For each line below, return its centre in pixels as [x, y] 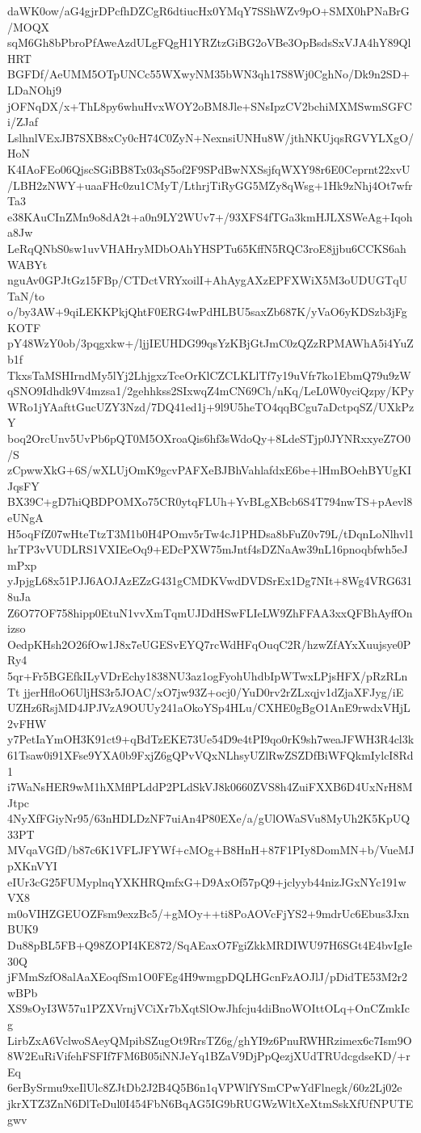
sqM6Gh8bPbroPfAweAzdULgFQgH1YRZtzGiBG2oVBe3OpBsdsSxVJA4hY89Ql [209, 42]
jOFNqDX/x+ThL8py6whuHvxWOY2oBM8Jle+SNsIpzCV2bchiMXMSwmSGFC [210, 105]
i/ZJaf [23, 122]
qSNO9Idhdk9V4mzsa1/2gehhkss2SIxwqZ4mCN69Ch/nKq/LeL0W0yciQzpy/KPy [211, 391]
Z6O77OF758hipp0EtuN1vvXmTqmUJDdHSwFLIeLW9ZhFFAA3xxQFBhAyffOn [210, 612]
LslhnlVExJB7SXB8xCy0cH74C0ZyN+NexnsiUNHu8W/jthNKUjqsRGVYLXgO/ [211, 137]
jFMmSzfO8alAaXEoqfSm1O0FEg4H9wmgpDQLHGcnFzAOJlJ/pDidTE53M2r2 [208, 977]
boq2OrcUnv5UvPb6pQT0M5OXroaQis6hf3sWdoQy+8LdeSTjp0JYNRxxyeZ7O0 [209, 438]
